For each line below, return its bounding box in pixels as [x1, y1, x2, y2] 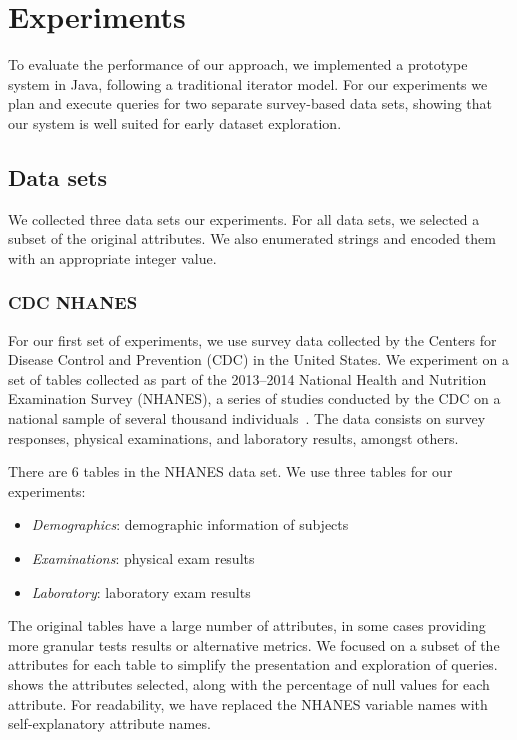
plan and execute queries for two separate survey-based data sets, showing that [8, 93, 493, 114]
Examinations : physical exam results [31, 548, 255, 569]
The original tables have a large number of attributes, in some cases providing [8, 615, 486, 636]
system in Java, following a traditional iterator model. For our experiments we [8, 73, 488, 94]
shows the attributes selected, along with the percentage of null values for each [8, 674, 490, 695]
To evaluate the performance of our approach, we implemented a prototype [8, 54, 468, 75]
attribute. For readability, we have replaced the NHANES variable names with [8, 693, 488, 714]
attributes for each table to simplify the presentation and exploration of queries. [8, 654, 498, 675]
